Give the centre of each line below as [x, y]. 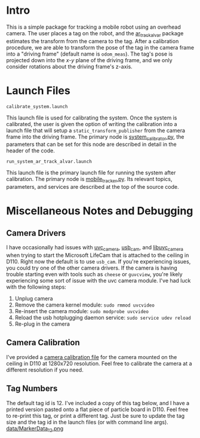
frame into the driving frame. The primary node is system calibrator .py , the [95, 137]
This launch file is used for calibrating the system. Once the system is [92, 118]
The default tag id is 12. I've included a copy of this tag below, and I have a [98, 403]
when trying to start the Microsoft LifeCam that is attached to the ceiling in [98, 255]
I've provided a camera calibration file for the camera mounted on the [92, 357]
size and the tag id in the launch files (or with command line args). [87, 422]
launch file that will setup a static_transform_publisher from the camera [96, 130]
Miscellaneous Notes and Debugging [100, 211]
